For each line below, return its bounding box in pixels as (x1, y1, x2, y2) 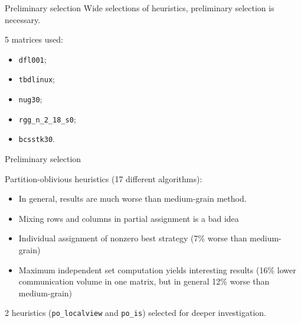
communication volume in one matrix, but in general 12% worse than (18, 275, 270, 288)
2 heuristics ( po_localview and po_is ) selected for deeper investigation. (5, 306, 266, 319)
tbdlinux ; (18, 73, 55, 85)
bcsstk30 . (18, 133, 55, 145)
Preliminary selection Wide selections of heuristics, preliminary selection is (5, 2, 274, 14)
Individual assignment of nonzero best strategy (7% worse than (18, 232, 247, 244)
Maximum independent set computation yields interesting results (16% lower (18, 263, 296, 276)
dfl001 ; (18, 53, 47, 65)
